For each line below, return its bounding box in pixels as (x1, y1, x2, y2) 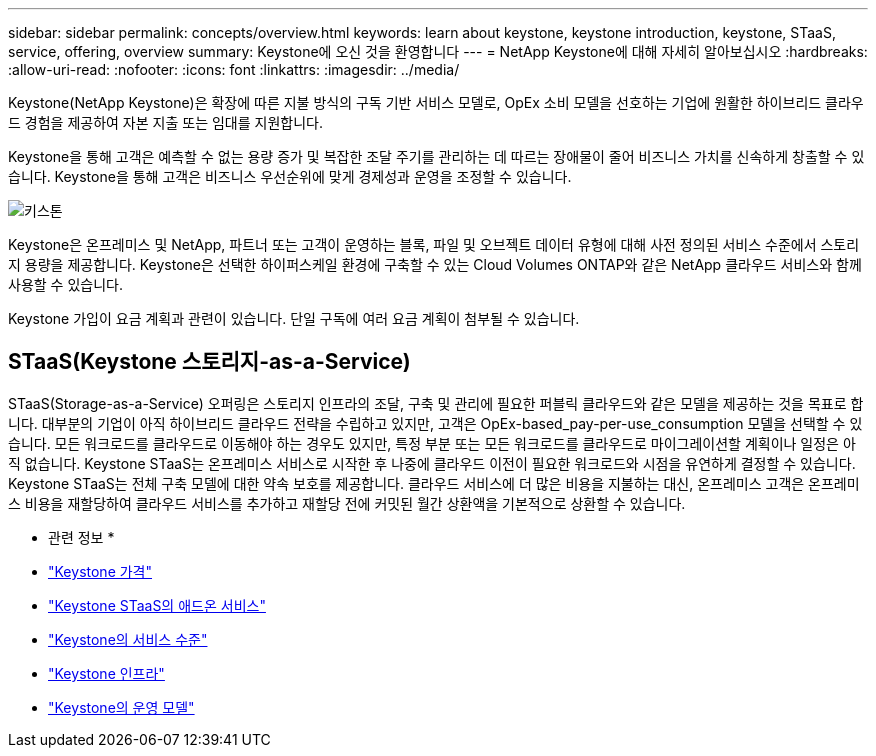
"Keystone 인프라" (48, 664, 165, 682)
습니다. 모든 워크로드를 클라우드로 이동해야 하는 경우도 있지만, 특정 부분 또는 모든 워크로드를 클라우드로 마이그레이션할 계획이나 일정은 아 (8, 434, 856, 452)
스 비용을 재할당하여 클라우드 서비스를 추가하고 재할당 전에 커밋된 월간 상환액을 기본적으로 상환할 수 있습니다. (8, 494, 686, 512)
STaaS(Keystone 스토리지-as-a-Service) (8, 349, 411, 375)
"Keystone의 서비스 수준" (48, 630, 208, 648)
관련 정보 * (48, 528, 115, 546)
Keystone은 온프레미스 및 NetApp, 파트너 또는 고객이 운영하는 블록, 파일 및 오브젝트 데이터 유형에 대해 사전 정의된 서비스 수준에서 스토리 (8, 236, 860, 253)
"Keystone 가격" (48, 562, 153, 580)
